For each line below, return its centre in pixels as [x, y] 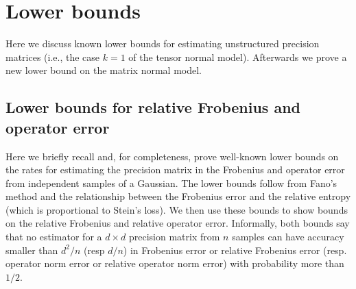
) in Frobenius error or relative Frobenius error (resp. [235, 250]
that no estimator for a [54, 237]
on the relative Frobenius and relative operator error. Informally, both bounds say [178, 223]
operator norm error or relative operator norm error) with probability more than [175, 263]
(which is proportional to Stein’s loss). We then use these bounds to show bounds [177, 209]
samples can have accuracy [288, 237]
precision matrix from [175, 237]
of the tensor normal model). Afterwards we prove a [238, 56]
